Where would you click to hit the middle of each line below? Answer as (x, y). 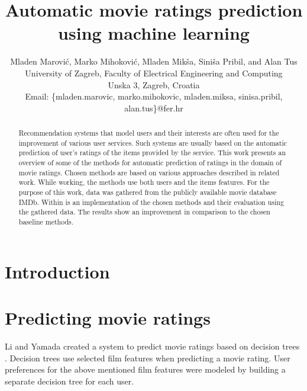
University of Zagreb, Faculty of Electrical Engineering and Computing (154, 73)
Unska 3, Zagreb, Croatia (154, 84)
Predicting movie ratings (108, 318)
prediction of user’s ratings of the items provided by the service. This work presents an (152, 153)
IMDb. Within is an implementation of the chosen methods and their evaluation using (151, 202)
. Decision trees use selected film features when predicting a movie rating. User (148, 358)
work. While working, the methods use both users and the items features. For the (144, 182)
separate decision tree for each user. (70, 381)
